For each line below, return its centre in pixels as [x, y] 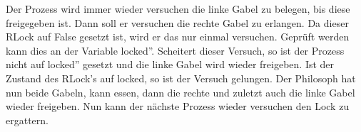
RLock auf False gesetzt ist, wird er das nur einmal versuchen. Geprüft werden [178, 37]
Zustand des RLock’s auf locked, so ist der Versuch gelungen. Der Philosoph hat [181, 78]
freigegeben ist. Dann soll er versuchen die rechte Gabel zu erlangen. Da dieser [177, 22]
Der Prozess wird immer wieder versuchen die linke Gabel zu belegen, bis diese [178, 9]
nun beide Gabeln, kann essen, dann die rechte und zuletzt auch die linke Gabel [180, 92]
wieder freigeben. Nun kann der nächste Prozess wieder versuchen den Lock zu [178, 106]
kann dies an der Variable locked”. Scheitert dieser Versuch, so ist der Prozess [175, 50]
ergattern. [27, 120]
